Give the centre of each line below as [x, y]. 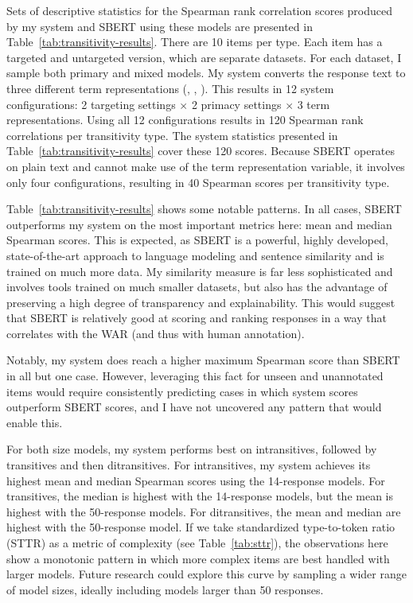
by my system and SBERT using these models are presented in [160, 26]
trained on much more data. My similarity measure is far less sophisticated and [200, 271]
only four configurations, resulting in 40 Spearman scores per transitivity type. [198, 182]
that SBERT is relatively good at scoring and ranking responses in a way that [197, 318]
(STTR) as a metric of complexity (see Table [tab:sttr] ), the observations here [197, 543]
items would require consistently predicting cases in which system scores [182, 391]
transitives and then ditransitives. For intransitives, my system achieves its [189, 465]
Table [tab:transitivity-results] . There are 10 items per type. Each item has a [195, 42]
